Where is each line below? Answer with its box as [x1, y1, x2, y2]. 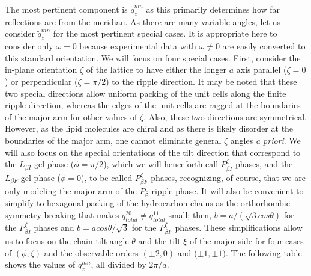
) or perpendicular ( [5, 75, 78, 87]
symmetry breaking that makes [5, 209, 119, 221]
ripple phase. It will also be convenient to [151, 184, 304, 197]
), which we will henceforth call [103, 158, 219, 170]
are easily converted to [222, 40, 306, 52]
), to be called [81, 171, 133, 183]
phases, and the [235, 158, 293, 170]
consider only [5, 40, 53, 52]
